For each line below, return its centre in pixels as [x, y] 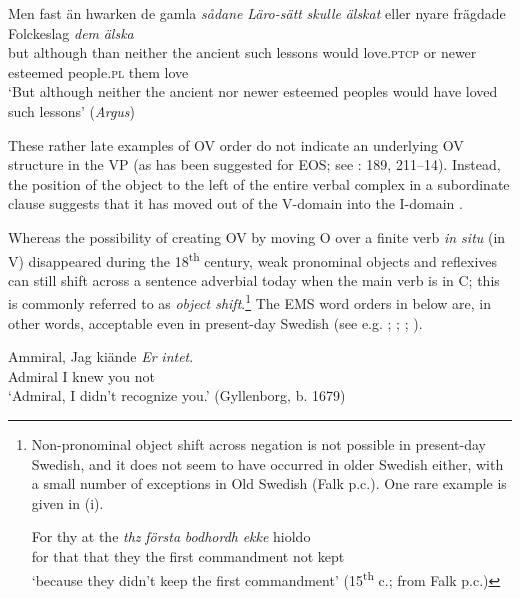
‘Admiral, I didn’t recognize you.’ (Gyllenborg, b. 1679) [177, 395]
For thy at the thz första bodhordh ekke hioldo [171, 536]
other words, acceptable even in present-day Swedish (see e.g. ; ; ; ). [215, 322]
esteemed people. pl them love [98, 71]
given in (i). [67, 502]
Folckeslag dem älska [71, 32]
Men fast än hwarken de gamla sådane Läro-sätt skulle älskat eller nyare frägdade [257, 13]
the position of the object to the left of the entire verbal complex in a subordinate [259, 183]
